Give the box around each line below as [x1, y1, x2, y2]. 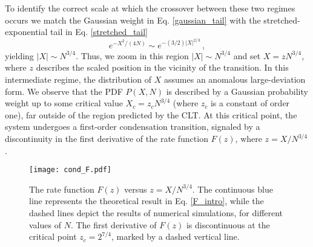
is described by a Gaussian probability [166, 85, 308, 97]
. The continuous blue [192, 182, 273, 195]
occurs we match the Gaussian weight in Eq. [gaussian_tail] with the [5, 13, 261, 26]
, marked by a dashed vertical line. [111, 230, 240, 243]
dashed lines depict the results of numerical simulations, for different [29, 207, 283, 219]
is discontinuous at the [186, 218, 270, 231]
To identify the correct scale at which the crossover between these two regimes [5, 2, 295, 14]
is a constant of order [210, 97, 290, 109]
